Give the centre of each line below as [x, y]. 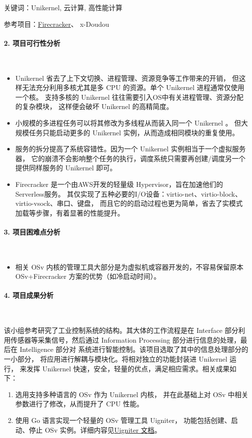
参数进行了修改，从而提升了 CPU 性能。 [79, 404]
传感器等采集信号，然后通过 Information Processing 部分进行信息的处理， [125, 339]
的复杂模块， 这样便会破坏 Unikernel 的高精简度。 [94, 106]
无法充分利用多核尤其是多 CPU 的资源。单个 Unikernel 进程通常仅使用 [133, 87]
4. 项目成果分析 [29, 295]
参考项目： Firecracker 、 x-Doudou [57, 24]
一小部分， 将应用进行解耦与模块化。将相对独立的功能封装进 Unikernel [116, 359]
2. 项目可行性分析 [32, 43]
